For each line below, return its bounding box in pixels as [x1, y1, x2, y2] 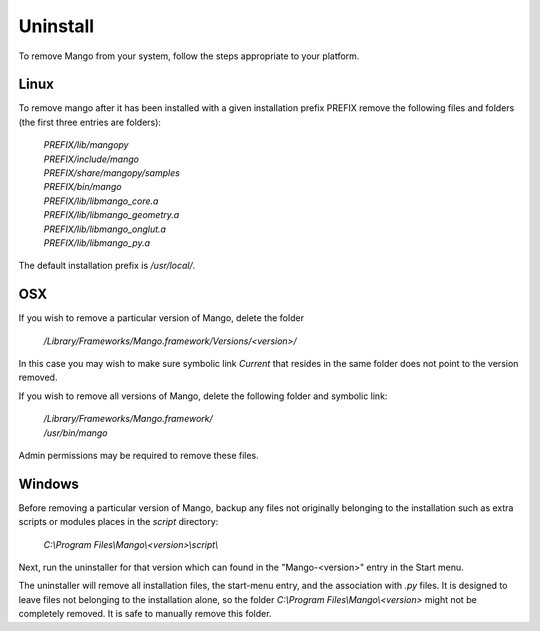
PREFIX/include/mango [43, 153, 140, 165]
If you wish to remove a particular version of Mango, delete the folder [18, 312, 305, 324]
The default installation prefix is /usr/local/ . [18, 260, 196, 272]
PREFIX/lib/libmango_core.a [43, 195, 159, 207]
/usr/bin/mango [43, 426, 108, 439]
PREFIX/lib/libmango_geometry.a [43, 209, 180, 221]
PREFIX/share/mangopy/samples [43, 167, 180, 179]
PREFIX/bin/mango [43, 181, 122, 193]
